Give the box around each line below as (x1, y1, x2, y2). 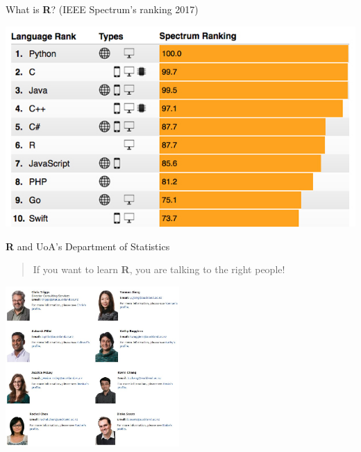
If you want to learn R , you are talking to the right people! (33, 262, 285, 277)
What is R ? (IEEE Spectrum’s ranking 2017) (6, 2, 199, 16)
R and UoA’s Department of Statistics (6, 238, 170, 253)
